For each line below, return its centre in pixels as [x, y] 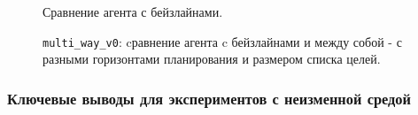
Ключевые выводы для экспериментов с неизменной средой [209, 98]
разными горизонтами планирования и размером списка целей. [212, 59]
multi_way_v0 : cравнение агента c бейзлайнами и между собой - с [222, 41]
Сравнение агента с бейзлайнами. [133, 11]
